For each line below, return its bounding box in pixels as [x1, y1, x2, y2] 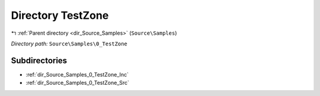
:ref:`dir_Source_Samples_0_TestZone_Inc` [25, 71, 129, 78]
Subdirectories [11, 55, 68, 65]
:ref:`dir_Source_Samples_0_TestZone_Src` [25, 80, 130, 87]
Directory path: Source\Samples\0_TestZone [11, 40, 127, 47]
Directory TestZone [11, 9, 109, 22]
